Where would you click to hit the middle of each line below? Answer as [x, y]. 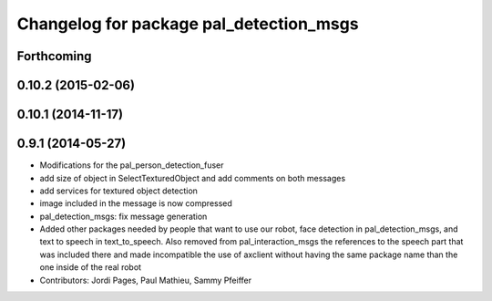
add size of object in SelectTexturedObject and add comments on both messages [193, 178]
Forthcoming [54, 56]
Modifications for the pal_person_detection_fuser [132, 165]
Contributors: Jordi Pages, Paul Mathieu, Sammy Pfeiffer [146, 280]
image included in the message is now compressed [136, 203]
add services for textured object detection [118, 191]
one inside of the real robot [90, 267]
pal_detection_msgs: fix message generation [123, 216]
